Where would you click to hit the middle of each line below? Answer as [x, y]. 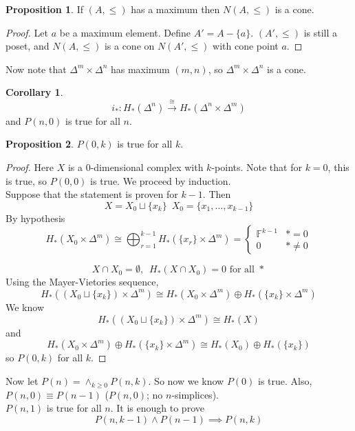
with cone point [246, 46]
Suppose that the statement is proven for [92, 194]
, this [338, 167]
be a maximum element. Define [125, 32]
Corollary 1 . [34, 92]
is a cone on [129, 46]
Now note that [36, 69]
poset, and [28, 46]
